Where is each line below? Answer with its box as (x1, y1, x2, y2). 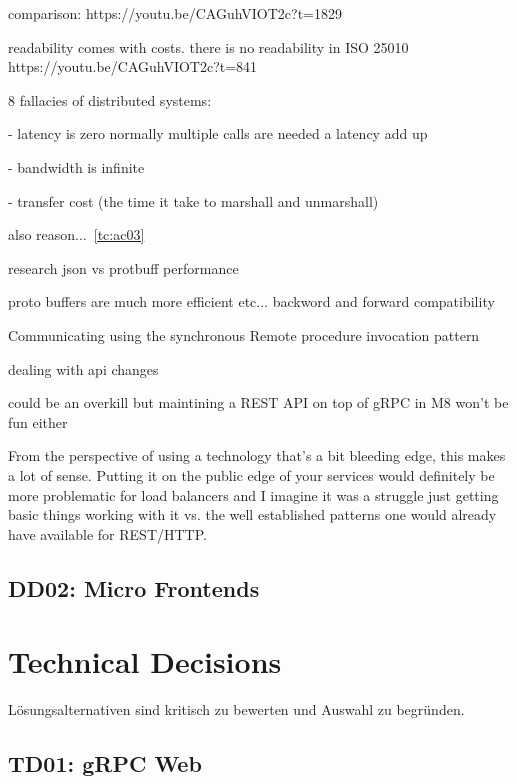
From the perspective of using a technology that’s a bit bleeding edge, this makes (8, 445, 506, 466)
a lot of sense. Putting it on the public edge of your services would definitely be (8, 464, 495, 485)
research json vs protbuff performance (8, 257, 239, 278)
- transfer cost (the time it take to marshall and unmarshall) (8, 190, 379, 211)
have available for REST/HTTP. (8, 523, 207, 544)
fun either (8, 411, 68, 432)
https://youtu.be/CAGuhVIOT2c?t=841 (8, 56, 258, 77)
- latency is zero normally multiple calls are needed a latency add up (8, 123, 428, 144)
